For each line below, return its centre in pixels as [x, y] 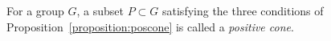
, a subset [100, 10]
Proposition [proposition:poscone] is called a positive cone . [150, 26]
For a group [35, 10]
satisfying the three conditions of [243, 10]
